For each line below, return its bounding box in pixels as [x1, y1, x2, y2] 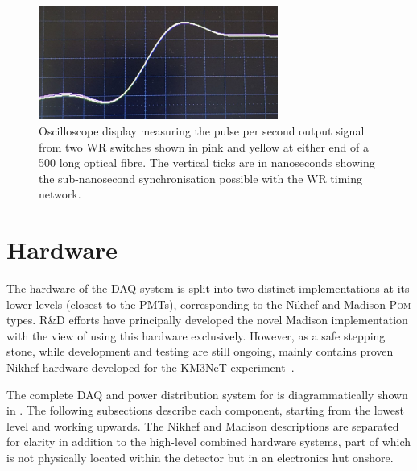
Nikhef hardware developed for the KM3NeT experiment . [6, 358, 295, 375]
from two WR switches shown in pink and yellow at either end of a [39, 138, 369, 155]
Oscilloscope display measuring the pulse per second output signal [39, 122, 365, 139]
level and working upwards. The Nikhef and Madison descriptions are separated [6, 417, 399, 434]
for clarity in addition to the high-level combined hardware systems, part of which [6, 433, 411, 450]
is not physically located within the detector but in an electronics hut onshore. [6, 448, 394, 465]
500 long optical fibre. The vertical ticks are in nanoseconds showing [39, 154, 375, 171]
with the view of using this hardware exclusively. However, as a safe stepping [6, 327, 386, 344]
